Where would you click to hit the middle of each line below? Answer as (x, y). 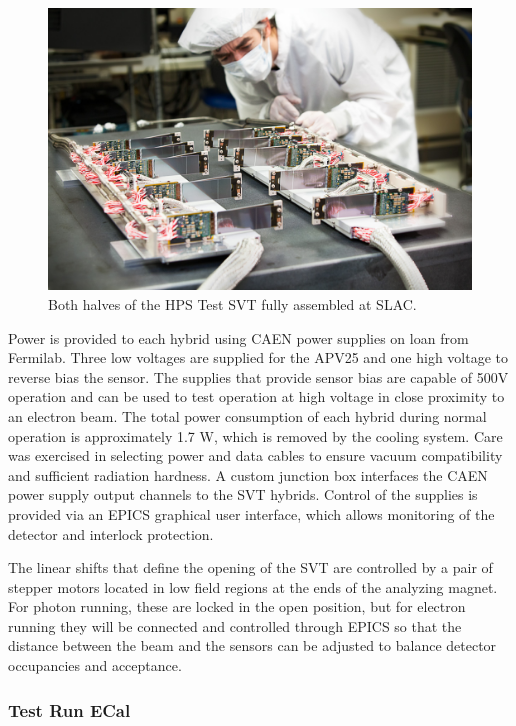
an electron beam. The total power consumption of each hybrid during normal (247, 415)
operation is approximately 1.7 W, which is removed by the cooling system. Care (255, 435)
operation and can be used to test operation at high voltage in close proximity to (256, 396)
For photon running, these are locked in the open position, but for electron (237, 606)
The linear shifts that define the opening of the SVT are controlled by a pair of (250, 567)
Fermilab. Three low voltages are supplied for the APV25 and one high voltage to (258, 357)
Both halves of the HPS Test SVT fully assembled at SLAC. (232, 303)
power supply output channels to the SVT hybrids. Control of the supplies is (243, 494)
